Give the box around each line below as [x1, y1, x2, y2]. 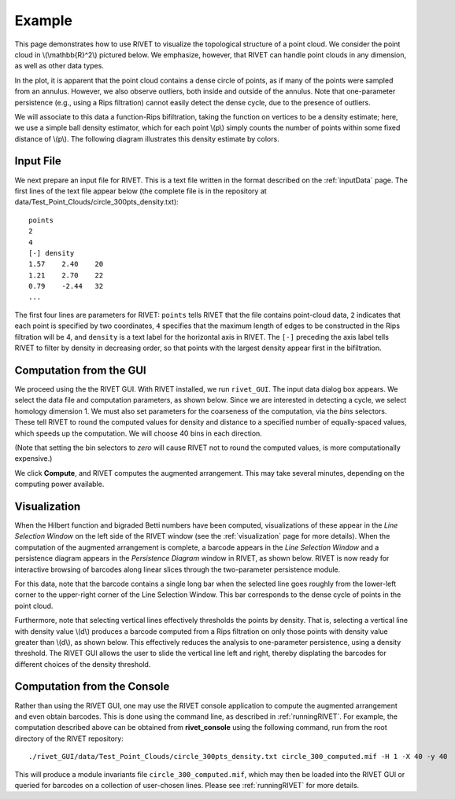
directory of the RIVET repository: [14, 734, 124, 743]
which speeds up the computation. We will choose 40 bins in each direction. [14, 429, 263, 438]
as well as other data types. [14, 61, 104, 71]
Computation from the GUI [14, 363, 146, 377]
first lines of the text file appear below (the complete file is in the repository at [14, 186, 267, 196]
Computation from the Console [14, 680, 170, 694]
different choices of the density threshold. [14, 659, 151, 668]
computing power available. [14, 480, 105, 489]
